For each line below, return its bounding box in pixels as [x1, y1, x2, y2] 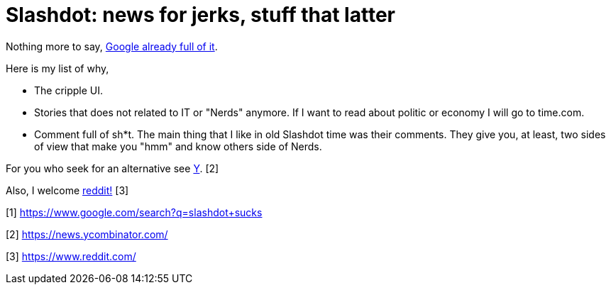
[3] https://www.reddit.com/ [6, 250, 136, 262]
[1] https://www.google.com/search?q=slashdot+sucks [6, 206, 263, 218]
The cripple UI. [34, 84, 104, 96]
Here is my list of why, [6, 62, 109, 74]
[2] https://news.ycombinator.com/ [6, 228, 168, 240]
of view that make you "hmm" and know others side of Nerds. [34, 140, 322, 152]
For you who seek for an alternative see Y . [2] [6, 162, 219, 174]
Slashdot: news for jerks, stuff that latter [6, 3, 395, 27]
